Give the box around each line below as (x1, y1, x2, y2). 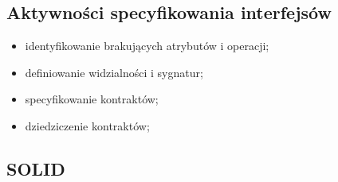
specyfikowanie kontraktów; (25, 91, 159, 107)
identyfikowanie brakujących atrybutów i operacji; (25, 37, 269, 54)
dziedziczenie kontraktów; (25, 117, 150, 134)
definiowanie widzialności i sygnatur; (25, 64, 203, 80)
